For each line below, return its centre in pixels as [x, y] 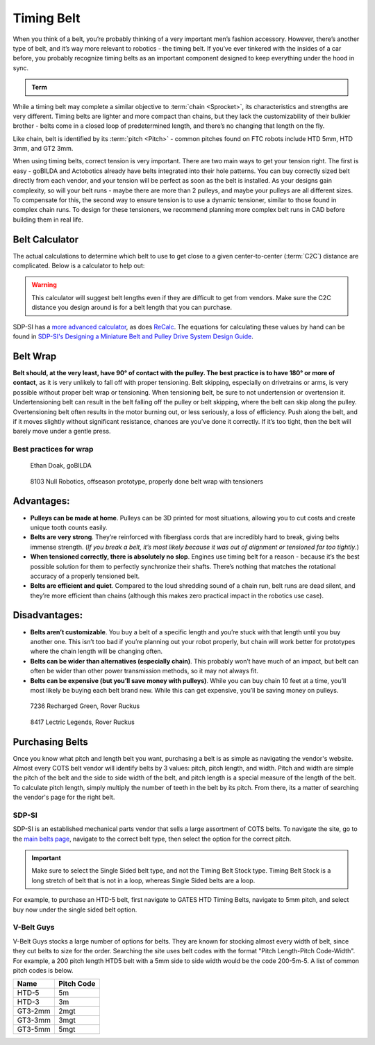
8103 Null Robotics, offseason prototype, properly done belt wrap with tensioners [147, 481]
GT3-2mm [34, 1011]
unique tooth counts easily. [69, 527]
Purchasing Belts [50, 742]
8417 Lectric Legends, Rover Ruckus [82, 722]
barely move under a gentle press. [62, 431]
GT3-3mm [34, 1020]
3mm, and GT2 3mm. [43, 149]
